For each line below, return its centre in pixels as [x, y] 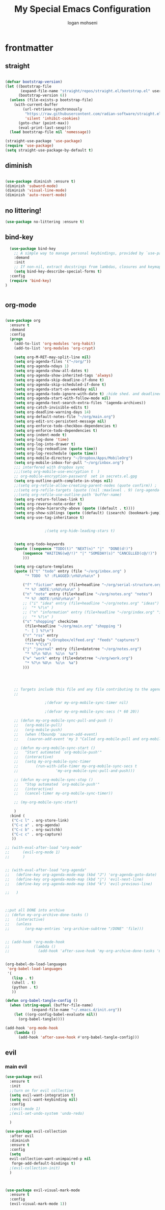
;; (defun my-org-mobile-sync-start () [55, 748]
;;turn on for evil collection [41, 1091]
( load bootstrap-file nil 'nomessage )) [50, 132]
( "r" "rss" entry [40, 635]
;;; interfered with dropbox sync [49, 467]
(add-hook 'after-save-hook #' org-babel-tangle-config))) [79, 1037]
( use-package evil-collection [36, 1131]
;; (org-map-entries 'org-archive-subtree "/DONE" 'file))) [74, 929]
